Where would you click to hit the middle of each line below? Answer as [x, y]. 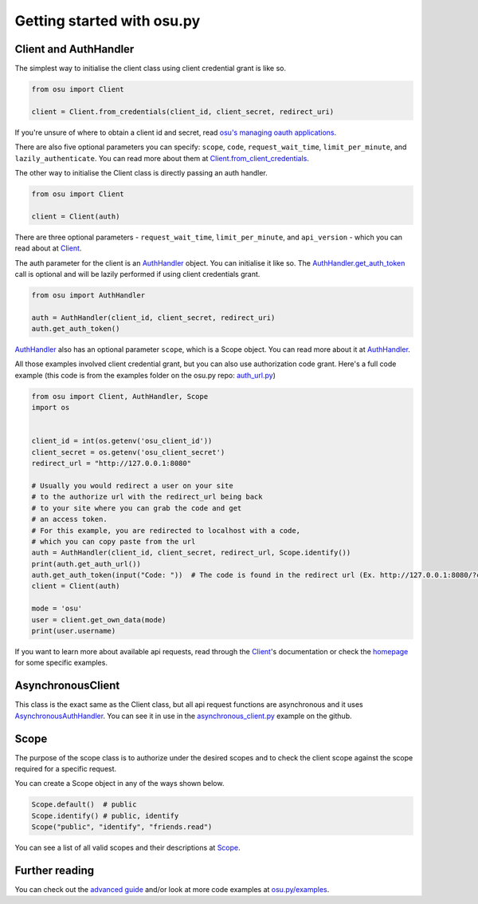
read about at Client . [48, 248]
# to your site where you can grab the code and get [137, 508]
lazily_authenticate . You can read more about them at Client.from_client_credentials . [162, 158]
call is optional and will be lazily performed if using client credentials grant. [137, 274]
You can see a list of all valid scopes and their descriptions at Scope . [127, 848]
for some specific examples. [61, 663]
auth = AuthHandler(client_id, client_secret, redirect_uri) [153, 318]
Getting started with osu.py [108, 21]
